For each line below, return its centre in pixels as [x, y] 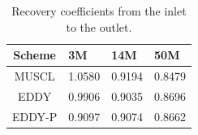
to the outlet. [99, 26]
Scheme [34, 55]
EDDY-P [35, 116]
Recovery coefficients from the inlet [99, 11]
